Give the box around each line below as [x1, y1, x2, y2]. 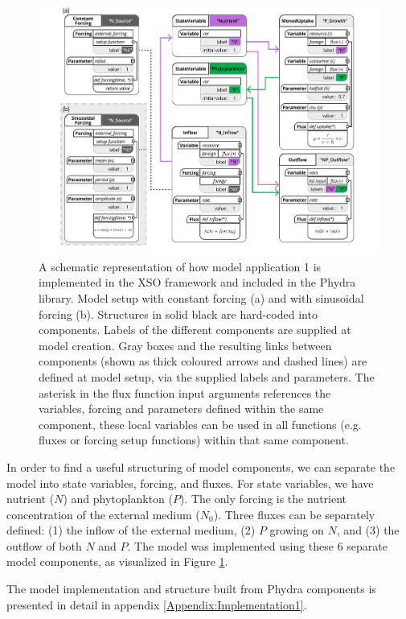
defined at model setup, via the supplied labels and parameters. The [39, 368, 375, 385]
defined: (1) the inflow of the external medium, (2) [6, 522, 256, 539]
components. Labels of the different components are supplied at [39, 321, 351, 338]
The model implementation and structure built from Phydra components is [6, 580, 376, 597]
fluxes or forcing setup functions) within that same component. [39, 431, 349, 448]
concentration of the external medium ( [6, 506, 200, 522]
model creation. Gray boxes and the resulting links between [39, 336, 332, 353]
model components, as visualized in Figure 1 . [6, 553, 228, 570]
